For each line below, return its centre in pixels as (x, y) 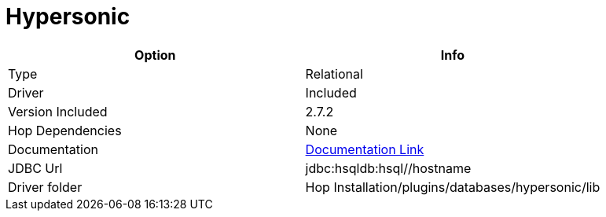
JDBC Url (35, 168)
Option (155, 55)
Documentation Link (365, 149)
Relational (334, 74)
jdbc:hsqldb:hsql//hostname (388, 168)
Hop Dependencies (65, 130)
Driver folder (45, 187)
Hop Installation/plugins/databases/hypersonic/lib (453, 187)
